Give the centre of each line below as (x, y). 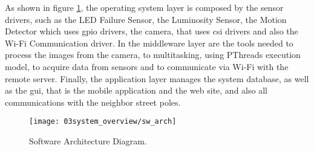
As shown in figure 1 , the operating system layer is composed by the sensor (144, 7)
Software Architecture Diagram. (88, 141)
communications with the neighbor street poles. (93, 102)
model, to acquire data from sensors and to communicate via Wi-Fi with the (147, 66)
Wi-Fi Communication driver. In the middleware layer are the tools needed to (149, 43)
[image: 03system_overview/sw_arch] (103, 122)
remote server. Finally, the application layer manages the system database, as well (157, 78)
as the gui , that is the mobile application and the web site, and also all (136, 90)
